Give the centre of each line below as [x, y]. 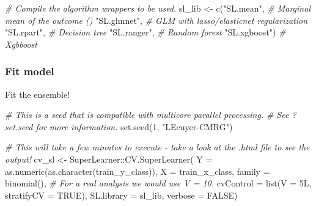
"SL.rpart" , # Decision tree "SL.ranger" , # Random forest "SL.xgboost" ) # [145, 32]
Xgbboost [21, 44]
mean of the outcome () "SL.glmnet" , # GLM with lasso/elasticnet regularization [156, 20]
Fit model [30, 71]
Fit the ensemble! [38, 94]
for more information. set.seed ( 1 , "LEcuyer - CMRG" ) [134, 126]
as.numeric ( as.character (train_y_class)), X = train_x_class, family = [138, 171]
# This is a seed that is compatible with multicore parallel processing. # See [147, 115]
